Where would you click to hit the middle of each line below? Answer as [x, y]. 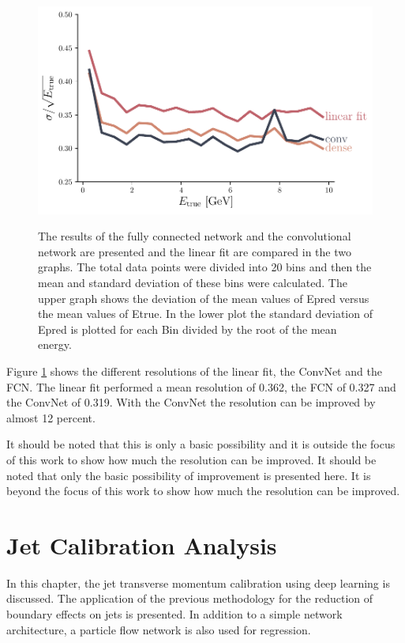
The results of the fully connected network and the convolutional [195, 236]
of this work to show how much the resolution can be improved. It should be [191, 459]
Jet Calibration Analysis [142, 545]
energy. [55, 344]
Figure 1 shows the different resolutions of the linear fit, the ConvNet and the [194, 371]
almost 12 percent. [51, 417]
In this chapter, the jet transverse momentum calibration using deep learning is [198, 582]
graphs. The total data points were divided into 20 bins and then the [205, 267]
